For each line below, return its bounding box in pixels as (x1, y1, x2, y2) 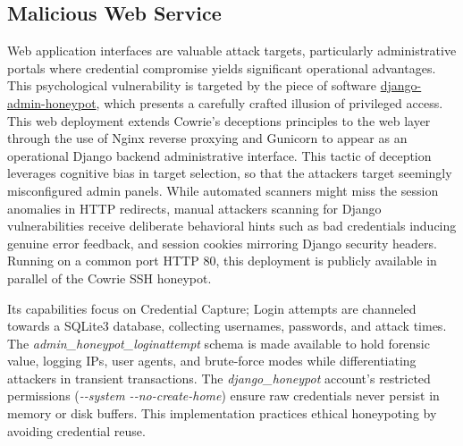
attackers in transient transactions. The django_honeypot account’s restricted (7, 368, 431, 387)
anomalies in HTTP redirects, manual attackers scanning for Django (7, 198, 382, 217)
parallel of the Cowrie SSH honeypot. (7, 268, 212, 287)
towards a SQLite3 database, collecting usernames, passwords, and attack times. (7, 316, 447, 335)
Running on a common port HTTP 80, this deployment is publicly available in (7, 251, 437, 270)
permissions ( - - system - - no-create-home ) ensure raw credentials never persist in (7, 386, 440, 405)
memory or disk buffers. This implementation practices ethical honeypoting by (7, 404, 437, 423)
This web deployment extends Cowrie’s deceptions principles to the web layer (7, 111, 431, 130)
